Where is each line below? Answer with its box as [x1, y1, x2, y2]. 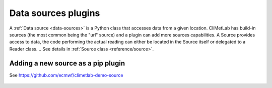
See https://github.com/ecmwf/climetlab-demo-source [9, 72, 123, 78]
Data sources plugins [9, 7, 100, 18]
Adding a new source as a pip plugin [9, 59, 125, 67]
